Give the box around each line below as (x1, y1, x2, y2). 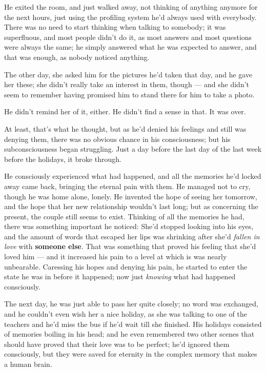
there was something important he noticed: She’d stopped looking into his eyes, (4, 221, 254, 232)
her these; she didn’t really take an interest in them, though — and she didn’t (4, 79, 250, 90)
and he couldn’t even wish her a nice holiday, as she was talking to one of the (4, 308, 247, 319)
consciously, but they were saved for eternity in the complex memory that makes (4, 348, 257, 359)
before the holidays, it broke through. (4, 153, 121, 164)
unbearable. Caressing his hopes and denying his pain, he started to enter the (4, 261, 248, 272)
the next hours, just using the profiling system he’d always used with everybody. (4, 11, 257, 22)
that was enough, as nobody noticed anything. (4, 51, 150, 62)
